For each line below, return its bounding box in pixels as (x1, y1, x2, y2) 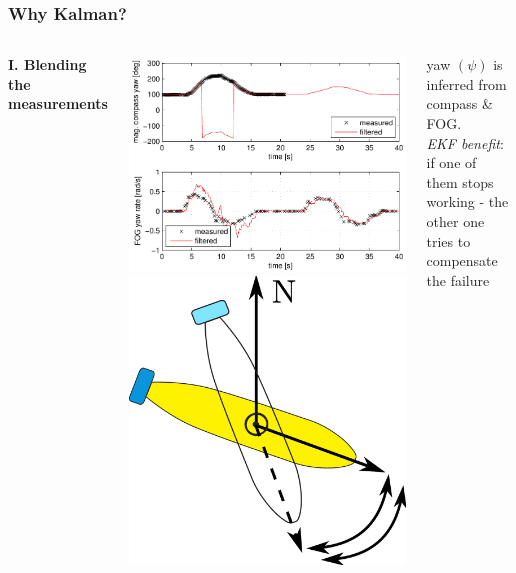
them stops (426, 171, 494, 192)
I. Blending (8, 54, 87, 75)
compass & (426, 93, 493, 114)
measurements (8, 93, 108, 114)
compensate (426, 250, 498, 271)
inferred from (426, 73, 507, 94)
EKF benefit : (426, 132, 504, 153)
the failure (426, 269, 490, 290)
